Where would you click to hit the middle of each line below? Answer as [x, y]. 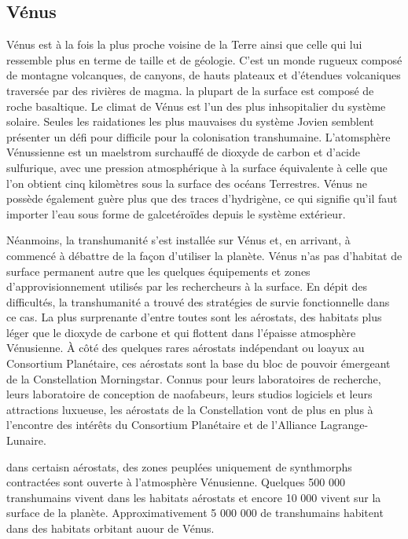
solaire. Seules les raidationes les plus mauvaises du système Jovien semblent [190, 121]
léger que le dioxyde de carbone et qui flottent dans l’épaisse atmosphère [181, 332]
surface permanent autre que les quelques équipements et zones [158, 271]
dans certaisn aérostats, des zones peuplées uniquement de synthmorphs [179, 466]
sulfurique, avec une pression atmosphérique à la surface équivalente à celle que [197, 167]
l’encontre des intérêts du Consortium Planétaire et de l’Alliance [162, 425]
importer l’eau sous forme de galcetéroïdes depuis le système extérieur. [176, 213]
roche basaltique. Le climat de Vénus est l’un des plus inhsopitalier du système [196, 106]
